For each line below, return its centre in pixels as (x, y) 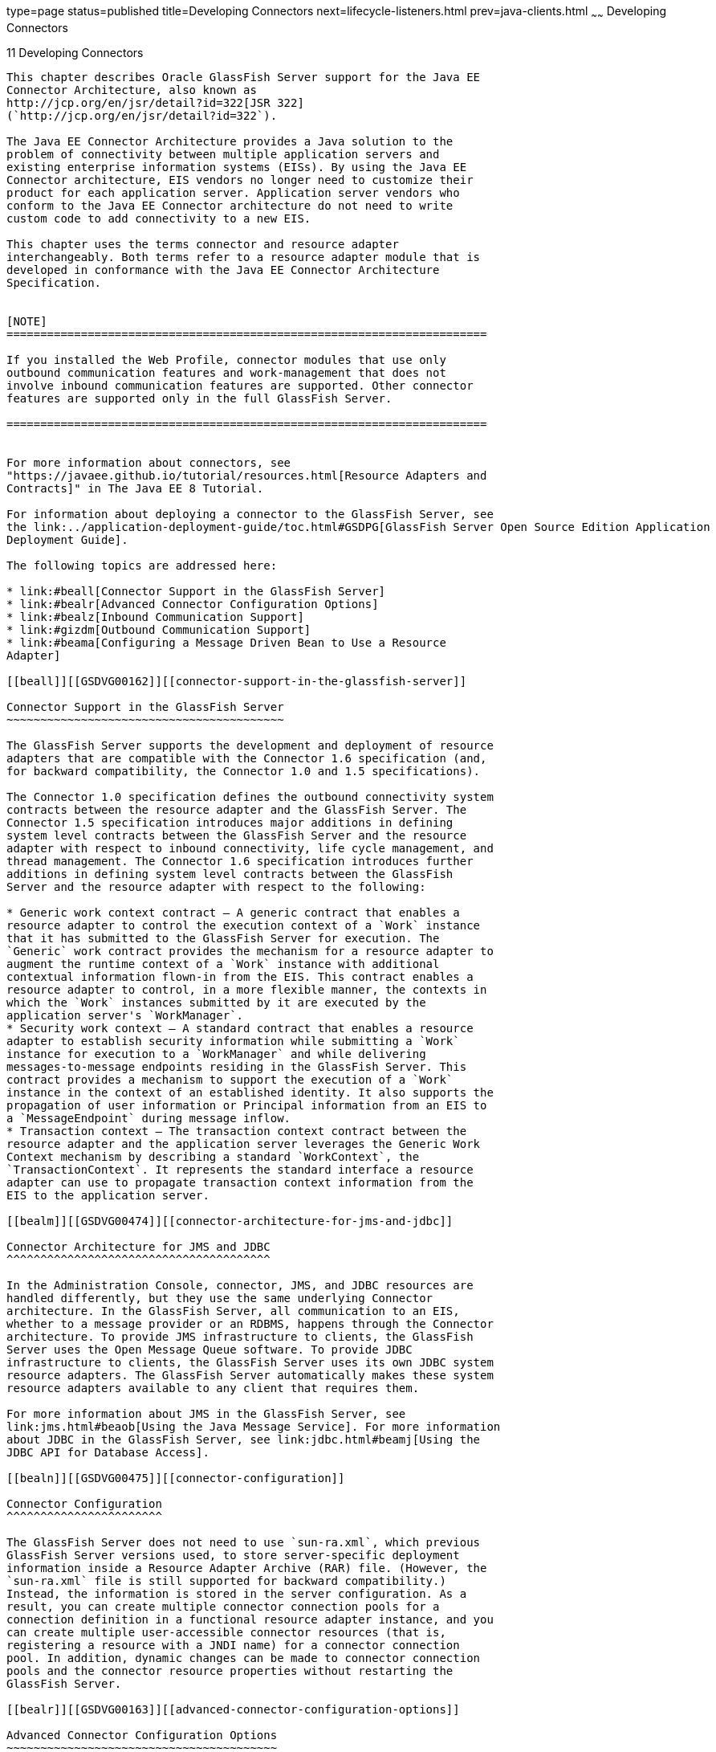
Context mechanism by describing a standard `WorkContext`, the (213, 1156)
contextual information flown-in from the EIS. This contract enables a (240, 976)
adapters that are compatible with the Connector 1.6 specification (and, (247, 758)
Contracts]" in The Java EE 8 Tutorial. (135, 488)
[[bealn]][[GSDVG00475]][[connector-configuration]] (176, 1478)
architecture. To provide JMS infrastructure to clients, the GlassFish (240, 1336)
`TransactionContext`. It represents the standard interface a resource (240, 1169)
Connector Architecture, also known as (132, 90)
